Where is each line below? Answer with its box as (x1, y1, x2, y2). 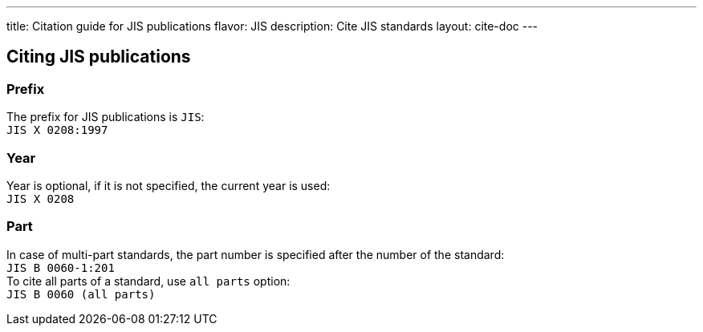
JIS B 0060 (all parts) (6, 287, 156, 301)
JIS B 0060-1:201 (6, 261, 115, 274)
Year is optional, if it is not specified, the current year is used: (6, 178, 331, 192)
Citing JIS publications (6, 47, 191, 67)
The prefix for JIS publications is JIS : (6, 110, 205, 124)
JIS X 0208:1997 (6, 123, 108, 137)
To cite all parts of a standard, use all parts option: (6, 273, 291, 288)
